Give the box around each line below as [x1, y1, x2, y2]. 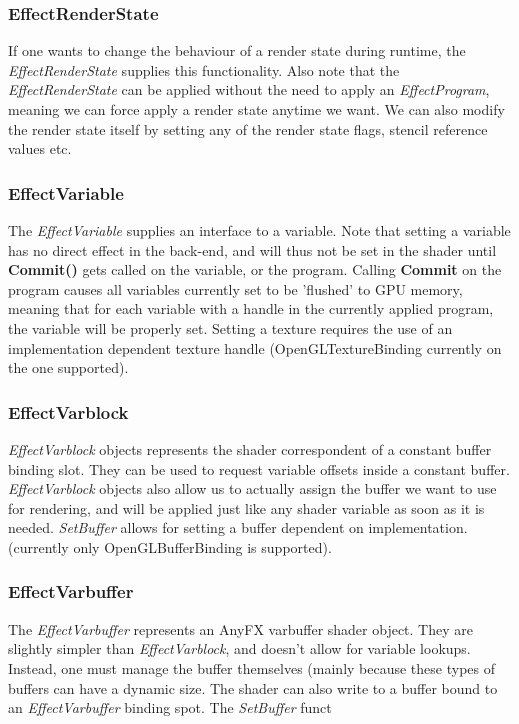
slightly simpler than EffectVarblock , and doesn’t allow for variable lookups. [8, 638, 471, 659]
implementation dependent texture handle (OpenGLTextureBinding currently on [8, 337, 502, 358]
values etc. [8, 138, 72, 159]
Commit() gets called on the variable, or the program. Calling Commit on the [8, 259, 502, 280]
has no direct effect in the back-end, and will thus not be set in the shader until [8, 239, 497, 260]
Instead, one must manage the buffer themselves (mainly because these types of [8, 657, 496, 678]
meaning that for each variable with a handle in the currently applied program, [8, 298, 494, 319]
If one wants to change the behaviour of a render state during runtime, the [8, 40, 466, 61]
